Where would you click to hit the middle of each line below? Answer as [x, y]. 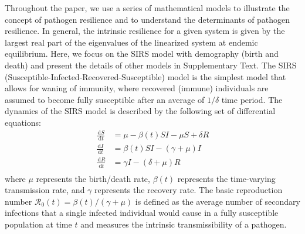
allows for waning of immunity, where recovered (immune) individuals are [137, 88]
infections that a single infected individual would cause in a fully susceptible [142, 213]
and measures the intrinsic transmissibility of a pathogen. [184, 224]
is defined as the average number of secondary [218, 201]
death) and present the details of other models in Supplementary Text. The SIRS [151, 65]
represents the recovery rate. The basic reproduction [189, 190]
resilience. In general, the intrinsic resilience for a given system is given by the [145, 31]
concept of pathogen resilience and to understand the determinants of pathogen [148, 19]
